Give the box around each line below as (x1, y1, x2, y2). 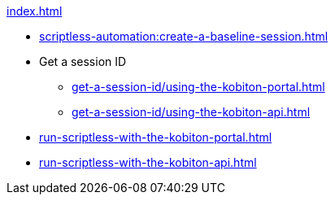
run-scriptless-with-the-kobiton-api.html (39, 155, 257, 169)
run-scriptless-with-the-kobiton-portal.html (39, 130, 272, 144)
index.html (7, 4, 63, 18)
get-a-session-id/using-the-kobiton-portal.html (72, 80, 325, 94)
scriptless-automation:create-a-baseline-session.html (39, 29, 328, 43)
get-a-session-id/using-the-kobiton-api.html (72, 105, 311, 119)
